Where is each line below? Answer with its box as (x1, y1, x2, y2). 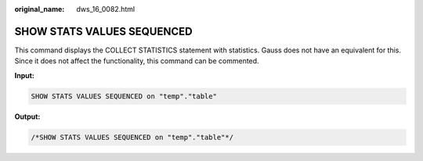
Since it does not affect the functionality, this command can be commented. (14, 56, 259, 66)
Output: (14, 112, 41, 121)
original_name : (14, 5, 65, 13)
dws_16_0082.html (76, 5, 136, 13)
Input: (14, 70, 34, 80)
